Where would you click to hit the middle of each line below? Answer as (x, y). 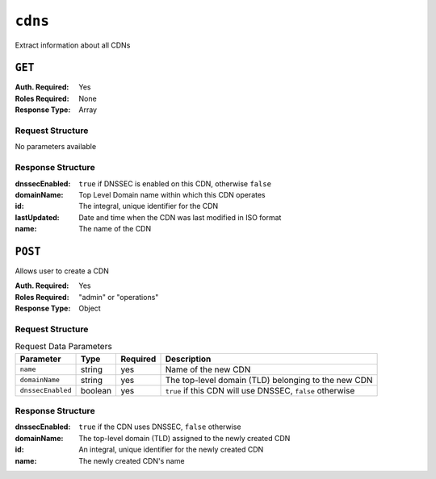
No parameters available (56, 147)
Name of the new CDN (208, 369)
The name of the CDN (115, 229)
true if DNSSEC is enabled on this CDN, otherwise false (175, 183)
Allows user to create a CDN (62, 271)
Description (188, 359)
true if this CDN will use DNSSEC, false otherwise (260, 390)
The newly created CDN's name (132, 460)
